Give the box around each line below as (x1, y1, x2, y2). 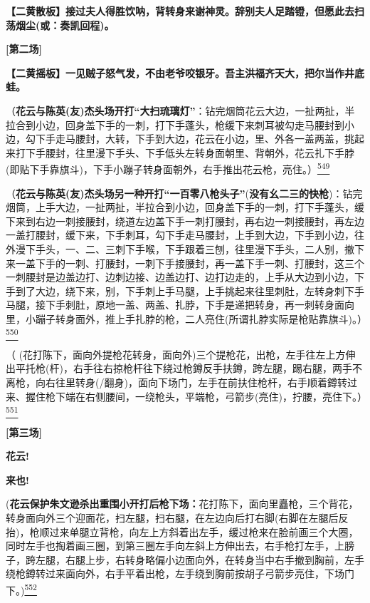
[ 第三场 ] (6, 424, 42, 439)
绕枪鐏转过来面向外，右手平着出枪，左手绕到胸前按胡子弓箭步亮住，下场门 (6, 566, 354, 581)
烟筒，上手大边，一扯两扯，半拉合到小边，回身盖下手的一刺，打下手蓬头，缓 (6, 200, 364, 215)
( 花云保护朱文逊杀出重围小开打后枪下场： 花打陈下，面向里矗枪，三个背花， (6, 496, 359, 511)
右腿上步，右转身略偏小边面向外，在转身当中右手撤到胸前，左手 (65, 552, 364, 567)
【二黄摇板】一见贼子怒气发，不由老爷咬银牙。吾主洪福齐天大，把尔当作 (6, 65, 344, 80)
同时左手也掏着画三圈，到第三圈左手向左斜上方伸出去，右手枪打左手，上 (6, 538, 344, 553)
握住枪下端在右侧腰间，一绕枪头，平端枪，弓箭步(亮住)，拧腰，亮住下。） (25, 388, 367, 403)
